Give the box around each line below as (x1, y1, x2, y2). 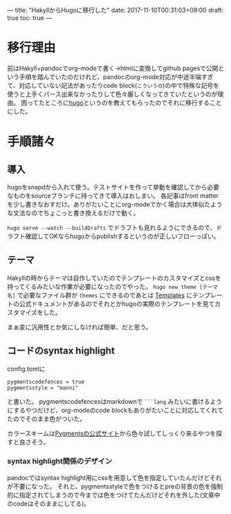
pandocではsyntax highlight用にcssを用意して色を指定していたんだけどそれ (7, 473, 222, 482)
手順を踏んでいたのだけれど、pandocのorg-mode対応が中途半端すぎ (19, 72, 214, 81)
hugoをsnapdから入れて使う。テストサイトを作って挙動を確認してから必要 (7, 183, 219, 191)
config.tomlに (7, 364, 46, 373)
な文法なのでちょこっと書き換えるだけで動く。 (7, 209, 140, 217)
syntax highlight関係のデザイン (7, 457, 112, 466)
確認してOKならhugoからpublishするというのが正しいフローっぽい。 (25, 232, 221, 240)
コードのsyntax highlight (7, 345, 115, 357)
